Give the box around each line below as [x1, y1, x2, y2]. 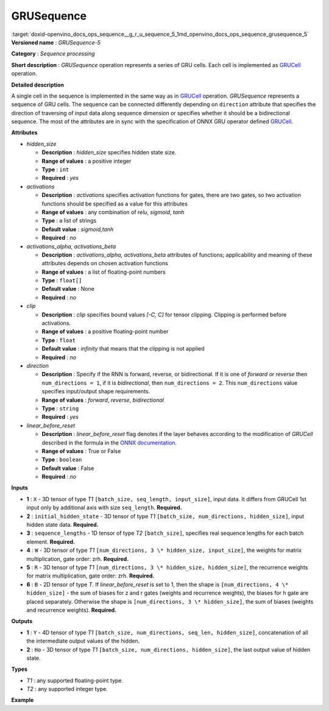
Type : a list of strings [41, 217, 97, 224]
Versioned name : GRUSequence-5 [11, 38, 101, 46]
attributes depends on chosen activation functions [41, 260, 169, 267]
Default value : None [41, 285, 94, 293]
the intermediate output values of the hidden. [26, 637, 140, 645]
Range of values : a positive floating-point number [41, 328, 169, 335]
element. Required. [26, 538, 76, 545]
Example [11, 696, 34, 704]
